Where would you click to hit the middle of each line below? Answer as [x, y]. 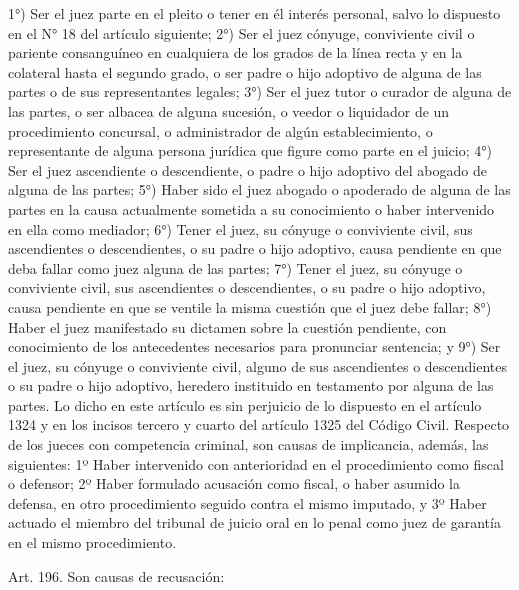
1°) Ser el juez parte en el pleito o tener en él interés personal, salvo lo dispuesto [254, 13]
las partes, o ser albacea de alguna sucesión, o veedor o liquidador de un [229, 110]
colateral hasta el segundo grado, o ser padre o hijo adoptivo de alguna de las [245, 71]
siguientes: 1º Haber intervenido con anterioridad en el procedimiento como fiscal [256, 463]
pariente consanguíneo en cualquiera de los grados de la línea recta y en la [235, 52]
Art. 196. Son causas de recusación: [116, 575]
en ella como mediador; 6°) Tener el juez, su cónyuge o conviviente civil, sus [240, 228]
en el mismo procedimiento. [92, 542]
